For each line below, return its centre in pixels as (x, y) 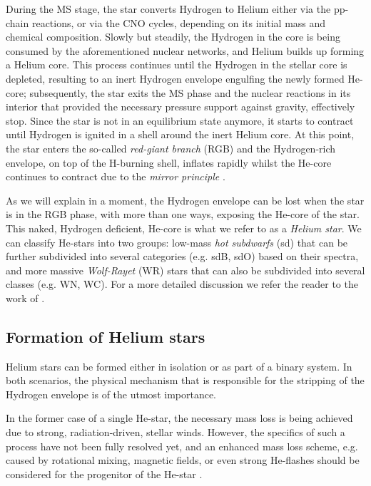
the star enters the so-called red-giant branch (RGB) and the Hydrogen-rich (171, 148)
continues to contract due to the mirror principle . (116, 176)
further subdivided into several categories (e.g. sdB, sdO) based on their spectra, (182, 256)
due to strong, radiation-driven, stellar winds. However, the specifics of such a (176, 432)
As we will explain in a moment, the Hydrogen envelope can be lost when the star (185, 200)
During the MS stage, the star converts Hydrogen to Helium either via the (168, 9)
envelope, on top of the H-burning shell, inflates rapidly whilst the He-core (169, 162)
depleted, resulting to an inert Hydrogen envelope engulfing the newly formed (175, 78)
